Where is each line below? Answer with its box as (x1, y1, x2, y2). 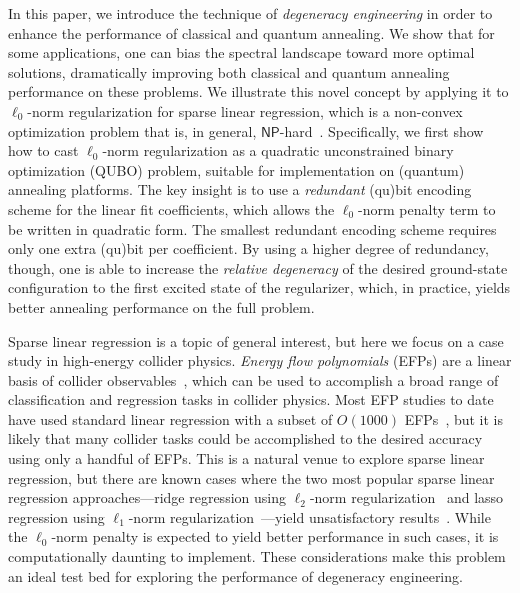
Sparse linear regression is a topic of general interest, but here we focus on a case (8, 330, 504, 351)
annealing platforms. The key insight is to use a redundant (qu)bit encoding (8, 179, 472, 200)
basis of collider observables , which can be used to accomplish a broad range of (8, 369, 499, 390)
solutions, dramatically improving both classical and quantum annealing (8, 61, 450, 82)
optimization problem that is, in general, (8, 120, 257, 141)
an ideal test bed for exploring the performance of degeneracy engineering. (8, 565, 463, 586)
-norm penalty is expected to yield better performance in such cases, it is (51, 526, 499, 547)
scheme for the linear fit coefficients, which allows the (8, 198, 335, 219)
